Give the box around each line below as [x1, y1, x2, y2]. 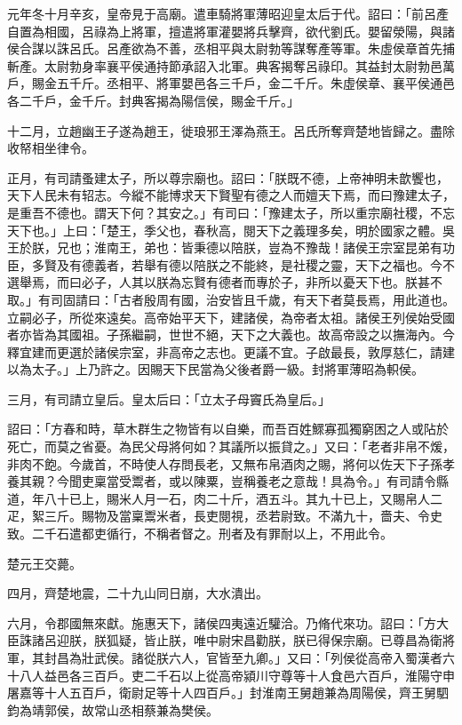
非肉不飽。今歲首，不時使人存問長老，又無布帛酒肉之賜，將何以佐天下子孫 [7, 454, 442, 473]
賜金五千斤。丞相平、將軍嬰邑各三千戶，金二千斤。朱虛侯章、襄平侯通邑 [31, 74, 455, 92]
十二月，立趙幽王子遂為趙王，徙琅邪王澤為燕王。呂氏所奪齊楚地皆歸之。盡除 [7, 121, 455, 139]
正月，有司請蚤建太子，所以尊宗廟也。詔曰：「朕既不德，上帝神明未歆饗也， [7, 168, 449, 187]
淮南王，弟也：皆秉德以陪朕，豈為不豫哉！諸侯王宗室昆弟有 [93, 238, 442, 257]
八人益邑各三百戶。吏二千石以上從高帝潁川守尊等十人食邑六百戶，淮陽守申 [19, 665, 455, 684]
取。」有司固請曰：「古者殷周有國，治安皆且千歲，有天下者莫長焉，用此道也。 [7, 290, 455, 308]
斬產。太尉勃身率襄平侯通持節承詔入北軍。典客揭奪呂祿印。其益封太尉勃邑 [7, 56, 442, 75]
